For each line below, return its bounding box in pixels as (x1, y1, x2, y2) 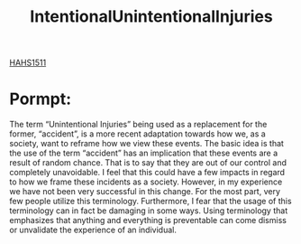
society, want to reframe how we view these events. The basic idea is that (9, 138, 284, 149)
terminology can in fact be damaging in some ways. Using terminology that (9, 205, 288, 216)
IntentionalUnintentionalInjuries (30, 6, 273, 27)
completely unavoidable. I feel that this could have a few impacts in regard (9, 167, 286, 178)
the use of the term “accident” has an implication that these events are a (9, 147, 278, 159)
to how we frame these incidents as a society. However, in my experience (9, 176, 283, 187)
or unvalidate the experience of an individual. (9, 224, 178, 236)
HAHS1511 (9, 57, 47, 69)
